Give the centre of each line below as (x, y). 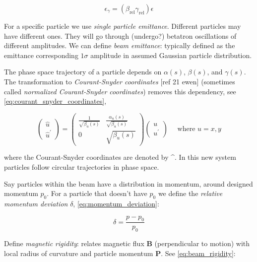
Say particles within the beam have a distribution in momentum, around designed (128, 183)
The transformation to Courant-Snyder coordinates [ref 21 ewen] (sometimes (120, 81)
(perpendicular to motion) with (202, 243)
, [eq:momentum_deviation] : (116, 204)
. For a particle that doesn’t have (97, 193)
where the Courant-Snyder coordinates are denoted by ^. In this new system (120, 157)
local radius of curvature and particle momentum (79, 253)
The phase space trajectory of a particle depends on (83, 72)
